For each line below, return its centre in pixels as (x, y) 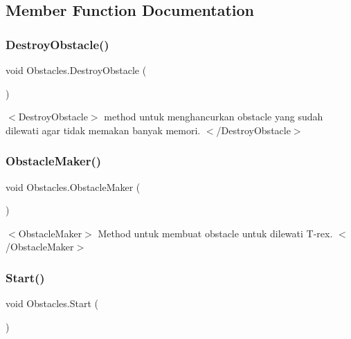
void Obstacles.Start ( (52, 303)
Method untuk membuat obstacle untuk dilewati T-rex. (215, 233)
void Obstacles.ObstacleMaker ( (73, 186)
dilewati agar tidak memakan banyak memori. (103, 130)
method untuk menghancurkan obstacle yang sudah (214, 117)
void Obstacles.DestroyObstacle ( (76, 70)
